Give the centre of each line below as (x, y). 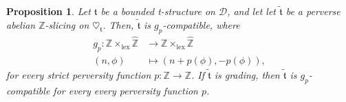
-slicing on (67, 25)
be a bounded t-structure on (158, 11)
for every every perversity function (126, 90)
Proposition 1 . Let (48, 11)
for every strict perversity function (79, 75)
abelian (21, 25)
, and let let (251, 11)
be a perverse (313, 11)
